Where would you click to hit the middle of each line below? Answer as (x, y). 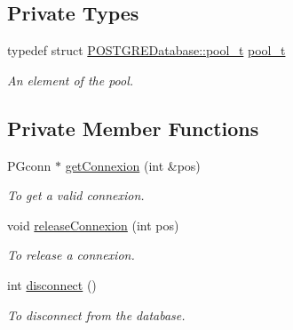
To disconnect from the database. (96, 314)
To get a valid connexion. (76, 195)
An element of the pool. (71, 80)
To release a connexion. (71, 255)
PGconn (29, 165)
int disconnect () (52, 284)
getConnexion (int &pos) (133, 165)
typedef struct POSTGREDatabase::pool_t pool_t (146, 50)
